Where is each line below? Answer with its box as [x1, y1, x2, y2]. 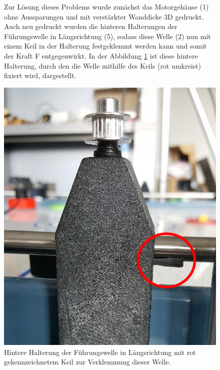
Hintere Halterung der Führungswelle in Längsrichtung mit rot [4, 346, 196, 357]
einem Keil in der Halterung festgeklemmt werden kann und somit [4, 41, 207, 51]
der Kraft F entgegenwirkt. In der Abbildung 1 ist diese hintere [4, 50, 198, 61]
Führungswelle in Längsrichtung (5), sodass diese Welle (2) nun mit [4, 31, 211, 41]
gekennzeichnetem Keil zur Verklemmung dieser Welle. [4, 356, 171, 367]
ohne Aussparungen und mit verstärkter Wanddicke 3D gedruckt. [4, 11, 204, 22]
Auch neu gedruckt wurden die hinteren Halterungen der [4, 21, 177, 32]
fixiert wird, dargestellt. [4, 70, 76, 81]
